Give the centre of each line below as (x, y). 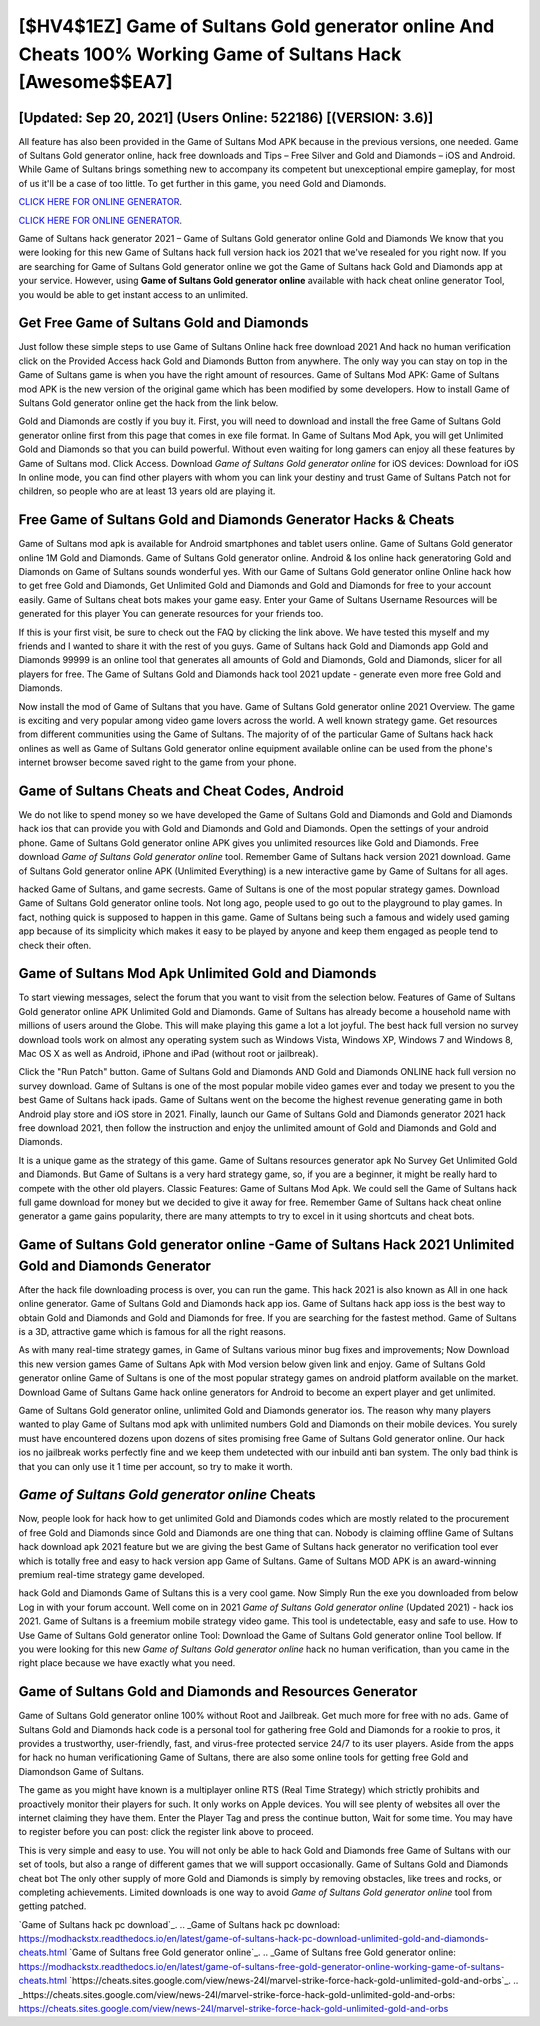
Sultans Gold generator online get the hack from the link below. (148, 403)
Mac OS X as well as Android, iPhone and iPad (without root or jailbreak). (168, 1054)
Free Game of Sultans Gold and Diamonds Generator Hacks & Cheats (236, 520)
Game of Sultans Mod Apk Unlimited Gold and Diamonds (197, 973)
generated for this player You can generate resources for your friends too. (171, 614)
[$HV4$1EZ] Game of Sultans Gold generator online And (256, 26)
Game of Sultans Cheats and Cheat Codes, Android (181, 790)
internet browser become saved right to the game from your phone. (157, 762)
